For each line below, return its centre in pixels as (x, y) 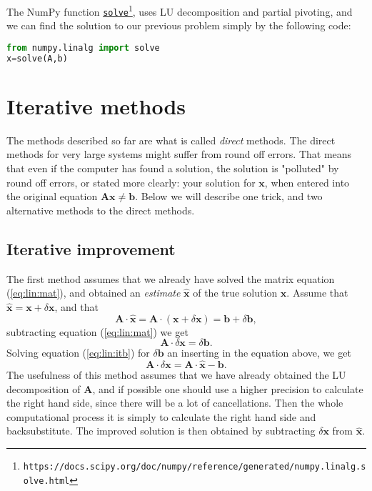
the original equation (52, 196)
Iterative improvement (91, 248)
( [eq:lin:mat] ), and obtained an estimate (94, 293)
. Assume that (317, 293)
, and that (76, 306)
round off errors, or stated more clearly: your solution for (131, 182)
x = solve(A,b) (37, 58)
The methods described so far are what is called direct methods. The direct (171, 140)
